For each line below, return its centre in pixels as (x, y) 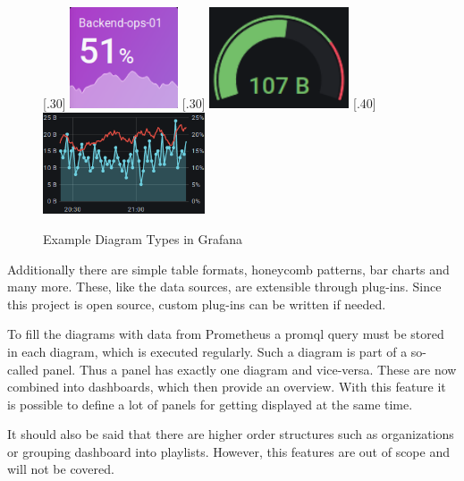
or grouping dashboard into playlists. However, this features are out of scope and (228, 451)
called (23, 369)
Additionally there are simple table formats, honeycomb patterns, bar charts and (228, 269)
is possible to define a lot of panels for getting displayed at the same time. (210, 404)
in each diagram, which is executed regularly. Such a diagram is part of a (207, 351)
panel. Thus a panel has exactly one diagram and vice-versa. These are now (249, 369)
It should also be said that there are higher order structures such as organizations (231, 434)
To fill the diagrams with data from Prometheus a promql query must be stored (226, 334)
